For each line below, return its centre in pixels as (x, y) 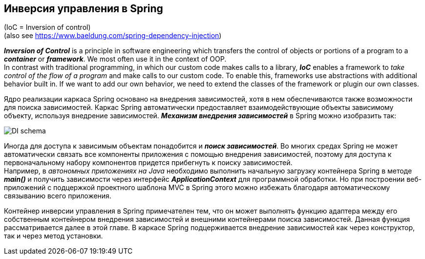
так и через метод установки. (53, 236)
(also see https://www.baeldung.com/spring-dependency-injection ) (113, 36)
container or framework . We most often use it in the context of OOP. (115, 59)
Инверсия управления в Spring (84, 9)
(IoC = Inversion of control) (47, 27)
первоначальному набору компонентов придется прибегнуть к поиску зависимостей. (148, 163)
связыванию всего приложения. (58, 196)
